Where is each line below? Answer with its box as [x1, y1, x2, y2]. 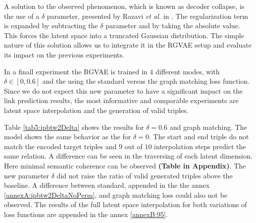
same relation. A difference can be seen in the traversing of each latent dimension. [4, 151, 253, 161]
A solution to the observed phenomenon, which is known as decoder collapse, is [4, 1, 245, 11]
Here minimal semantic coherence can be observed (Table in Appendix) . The [4, 160, 246, 170]
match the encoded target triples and [4, 141, 117, 151]
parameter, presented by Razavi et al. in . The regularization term [47, 10, 248, 21]
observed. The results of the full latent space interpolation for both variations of [4, 199, 247, 210]
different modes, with [155, 66, 220, 76]
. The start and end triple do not [149, 131, 249, 142]
